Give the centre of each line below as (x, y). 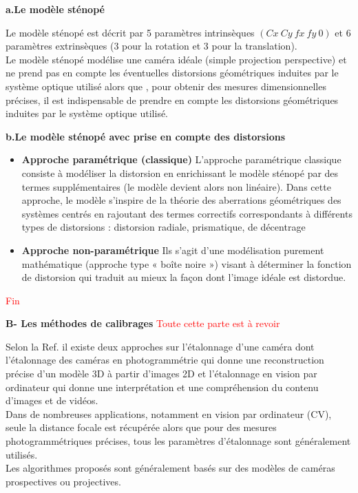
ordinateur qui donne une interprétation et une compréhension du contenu (162, 387)
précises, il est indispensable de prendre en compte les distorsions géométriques (172, 99)
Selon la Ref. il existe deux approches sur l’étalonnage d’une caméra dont (160, 346)
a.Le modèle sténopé (55, 9)
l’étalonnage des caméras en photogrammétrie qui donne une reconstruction (165, 360)
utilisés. (22, 454)
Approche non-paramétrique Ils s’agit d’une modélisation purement (173, 250)
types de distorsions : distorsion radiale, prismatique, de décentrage (164, 227)
